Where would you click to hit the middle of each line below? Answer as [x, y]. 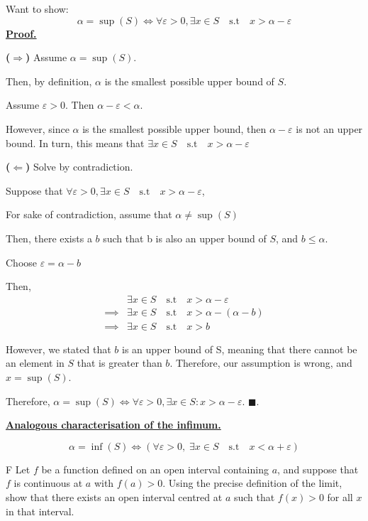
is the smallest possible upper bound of [189, 81]
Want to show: [37, 9]
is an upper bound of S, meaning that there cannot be [239, 349]
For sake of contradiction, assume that [89, 214]
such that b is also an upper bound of [185, 238]
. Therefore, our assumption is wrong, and [261, 363]
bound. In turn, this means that [75, 143]
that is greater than [119, 363]
